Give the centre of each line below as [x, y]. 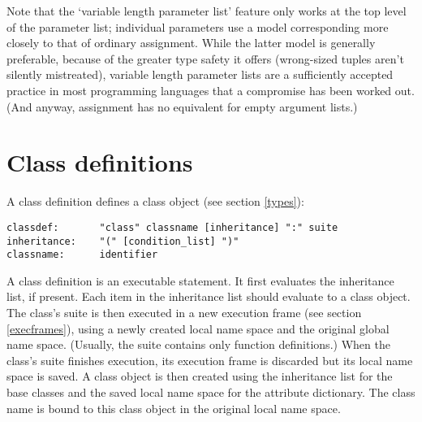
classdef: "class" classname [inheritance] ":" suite [172, 227]
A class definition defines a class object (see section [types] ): [155, 201]
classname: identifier [82, 255]
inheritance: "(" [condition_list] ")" [123, 241]
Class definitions [100, 162]
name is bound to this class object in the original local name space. [174, 408]
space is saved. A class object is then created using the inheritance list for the [200, 376]
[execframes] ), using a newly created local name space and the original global [198, 328]
